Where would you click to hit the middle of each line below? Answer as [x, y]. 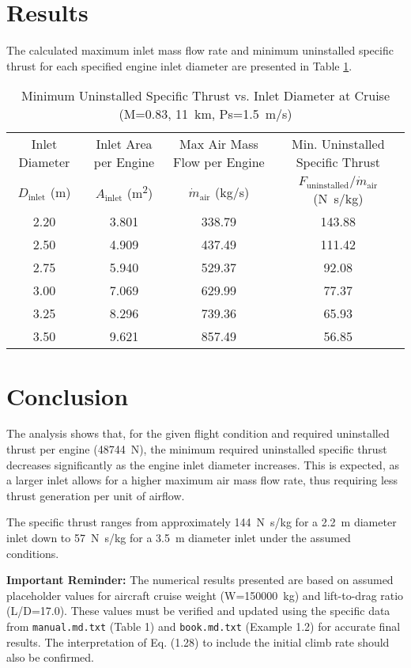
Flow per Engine [219, 162]
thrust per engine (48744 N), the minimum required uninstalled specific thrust [197, 449]
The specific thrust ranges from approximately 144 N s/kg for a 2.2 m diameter [202, 522]
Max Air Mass [219, 144]
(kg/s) [232, 192]
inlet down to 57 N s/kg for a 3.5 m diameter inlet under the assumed [179, 537]
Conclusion [68, 395]
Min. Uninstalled [338, 144]
